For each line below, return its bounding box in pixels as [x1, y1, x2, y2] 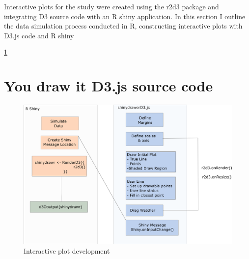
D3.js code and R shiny [4, 30, 74, 40]
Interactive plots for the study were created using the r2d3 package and [4, 1, 219, 11]
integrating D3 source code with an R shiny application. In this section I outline [4, 11, 246, 21]
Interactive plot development [24, 246, 110, 256]
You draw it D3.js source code [4, 76, 213, 96]
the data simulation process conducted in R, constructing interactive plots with [4, 21, 243, 31]
